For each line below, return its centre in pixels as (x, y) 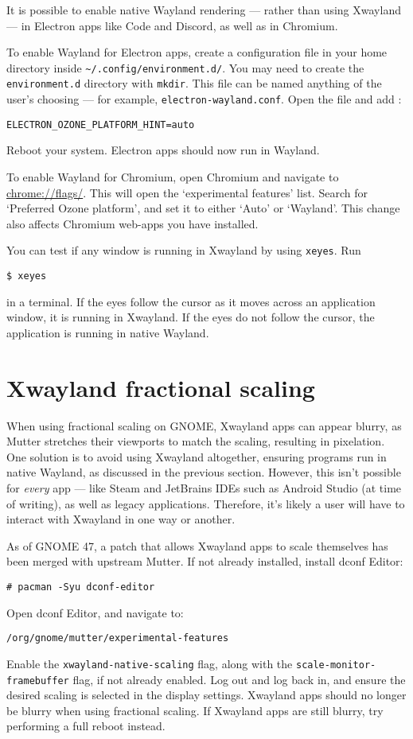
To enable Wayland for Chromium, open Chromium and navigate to (173, 177)
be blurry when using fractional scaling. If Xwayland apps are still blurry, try (195, 710)
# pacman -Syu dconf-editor (81, 587)
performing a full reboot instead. (86, 726)
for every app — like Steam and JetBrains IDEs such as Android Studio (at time (204, 487)
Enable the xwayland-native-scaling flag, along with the (150, 663)
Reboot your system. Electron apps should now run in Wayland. (163, 150)
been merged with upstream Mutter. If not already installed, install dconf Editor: (205, 561)
